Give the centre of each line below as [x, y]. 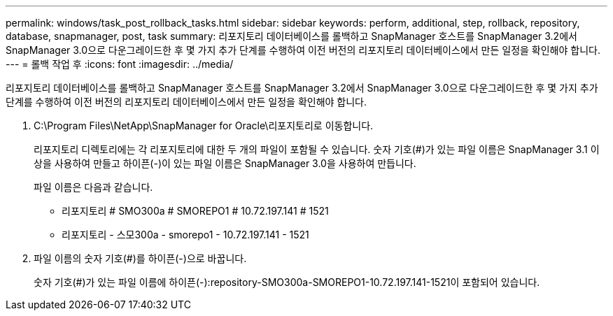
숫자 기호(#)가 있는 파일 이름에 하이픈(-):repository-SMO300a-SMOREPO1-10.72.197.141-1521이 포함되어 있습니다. [287, 282]
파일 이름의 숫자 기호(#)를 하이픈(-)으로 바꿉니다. [140, 258]
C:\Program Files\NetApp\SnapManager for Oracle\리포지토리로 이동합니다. [204, 125]
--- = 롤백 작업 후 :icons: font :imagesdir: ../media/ [120, 64]
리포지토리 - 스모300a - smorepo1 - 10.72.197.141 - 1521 [185, 235]
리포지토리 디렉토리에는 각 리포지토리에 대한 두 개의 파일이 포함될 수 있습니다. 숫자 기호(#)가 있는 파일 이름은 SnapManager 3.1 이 [317, 149]
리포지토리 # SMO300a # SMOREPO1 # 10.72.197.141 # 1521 [195, 211]
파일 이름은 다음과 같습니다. [93, 187]
